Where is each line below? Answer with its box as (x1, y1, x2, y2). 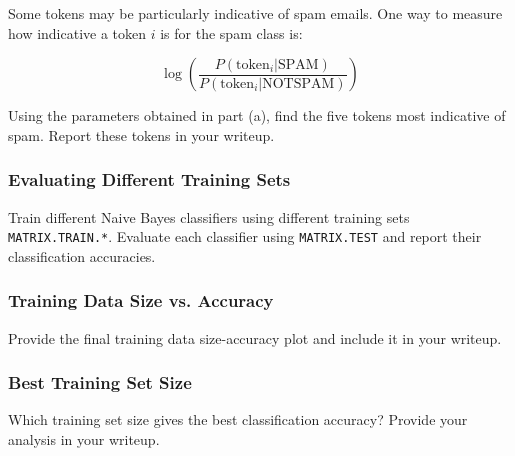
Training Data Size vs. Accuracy (8, 288, 274, 313)
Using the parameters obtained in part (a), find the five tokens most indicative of (8, 105, 506, 126)
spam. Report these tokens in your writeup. (8, 124, 275, 145)
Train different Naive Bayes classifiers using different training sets (8, 206, 410, 227)
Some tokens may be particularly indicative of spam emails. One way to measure (8, 3, 503, 23)
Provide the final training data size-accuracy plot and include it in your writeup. (8, 327, 502, 348)
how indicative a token (8, 22, 147, 43)
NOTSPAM (262, 76, 335, 91)
